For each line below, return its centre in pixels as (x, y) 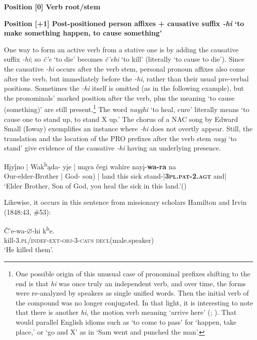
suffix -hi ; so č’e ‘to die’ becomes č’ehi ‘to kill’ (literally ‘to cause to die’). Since (124, 59)
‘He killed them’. (29, 249)
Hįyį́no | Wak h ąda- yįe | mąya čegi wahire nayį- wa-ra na (90, 165)
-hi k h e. (43, 229)
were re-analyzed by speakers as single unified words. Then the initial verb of (132, 293)
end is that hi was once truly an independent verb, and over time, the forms (131, 283)
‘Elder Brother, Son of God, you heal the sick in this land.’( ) (95, 185)
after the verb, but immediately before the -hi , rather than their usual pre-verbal (127, 78)
